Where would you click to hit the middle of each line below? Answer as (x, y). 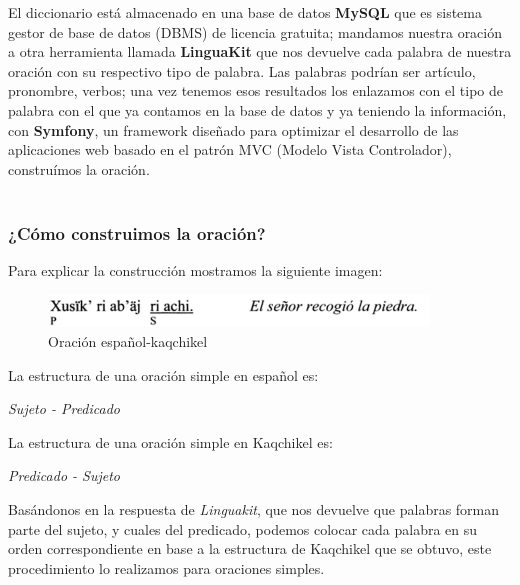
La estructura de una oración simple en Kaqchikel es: (170, 441)
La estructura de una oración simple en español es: (163, 374)
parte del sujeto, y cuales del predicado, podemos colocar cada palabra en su (243, 528)
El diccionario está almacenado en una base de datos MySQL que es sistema (245, 12)
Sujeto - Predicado (64, 408)
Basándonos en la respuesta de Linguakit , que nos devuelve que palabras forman (254, 508)
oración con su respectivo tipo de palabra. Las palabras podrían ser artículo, (242, 70)
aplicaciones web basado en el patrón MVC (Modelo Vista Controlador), (230, 149)
